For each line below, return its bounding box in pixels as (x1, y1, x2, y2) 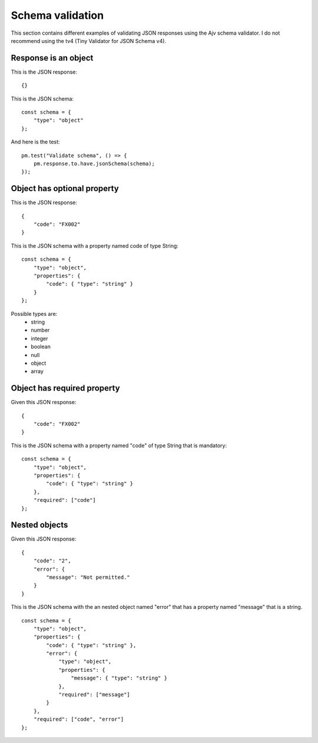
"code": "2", (33, 558, 71, 564)
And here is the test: (11, 138, 60, 145)
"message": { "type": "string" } (71, 675, 168, 682)
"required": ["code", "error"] (33, 716, 124, 723)
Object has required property (11, 383, 120, 394)
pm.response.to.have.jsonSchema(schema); (33, 160, 155, 167)
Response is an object (11, 53, 94, 63)
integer (31, 335, 48, 342)
